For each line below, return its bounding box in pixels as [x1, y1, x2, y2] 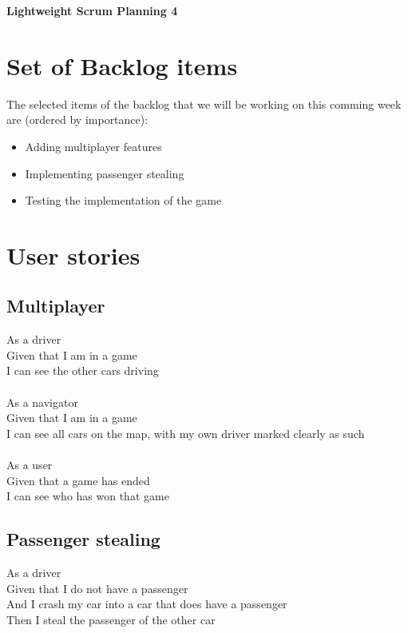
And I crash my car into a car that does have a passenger [6, 595, 287, 612]
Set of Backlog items [6, 49, 238, 82]
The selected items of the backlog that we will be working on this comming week [6, 95, 402, 112]
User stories [6, 238, 141, 271]
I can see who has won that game [6, 488, 169, 504]
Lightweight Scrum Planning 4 [6, 2, 178, 18]
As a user [6, 456, 53, 473]
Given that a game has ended [6, 472, 150, 488]
